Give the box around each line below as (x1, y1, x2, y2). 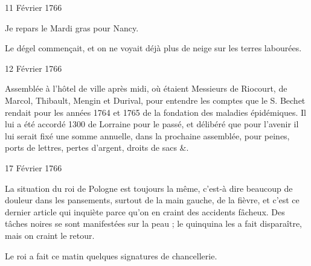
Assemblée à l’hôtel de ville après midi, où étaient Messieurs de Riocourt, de (5, 82, 287, 95)
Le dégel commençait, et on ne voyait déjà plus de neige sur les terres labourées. (5, 42, 302, 54)
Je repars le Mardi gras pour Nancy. (5, 21, 139, 34)
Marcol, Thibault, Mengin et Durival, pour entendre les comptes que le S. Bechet (5, 93, 306, 106)
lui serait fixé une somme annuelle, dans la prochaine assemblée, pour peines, (5, 129, 290, 142)
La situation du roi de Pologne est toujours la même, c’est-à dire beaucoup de (5, 182, 293, 194)
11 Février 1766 (5, 1, 62, 13)
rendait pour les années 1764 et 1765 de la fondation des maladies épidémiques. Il (5, 106, 306, 118)
